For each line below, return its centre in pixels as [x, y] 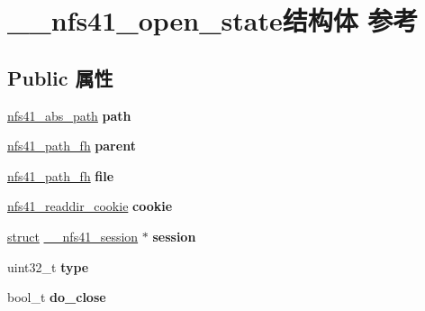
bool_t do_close [57, 297]
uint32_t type [48, 266]
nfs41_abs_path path [69, 115]
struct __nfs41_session [73, 236]
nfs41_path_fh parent [72, 146]
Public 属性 [60, 77]
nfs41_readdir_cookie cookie [90, 206]
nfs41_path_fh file [61, 175]
